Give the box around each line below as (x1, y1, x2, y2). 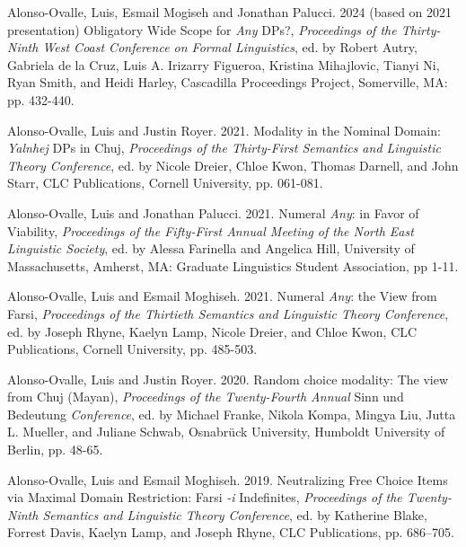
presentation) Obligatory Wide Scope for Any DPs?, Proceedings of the (7, 20, 397, 39)
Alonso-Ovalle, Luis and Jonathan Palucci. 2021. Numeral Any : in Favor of (7, 203, 419, 222)
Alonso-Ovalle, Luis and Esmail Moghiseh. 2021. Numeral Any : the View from (7, 287, 437, 305)
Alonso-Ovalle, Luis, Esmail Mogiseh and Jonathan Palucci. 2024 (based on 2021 (7, 3, 453, 21)
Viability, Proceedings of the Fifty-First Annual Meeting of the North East (7, 221, 414, 240)
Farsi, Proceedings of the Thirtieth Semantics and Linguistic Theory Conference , (7, 304, 449, 322)
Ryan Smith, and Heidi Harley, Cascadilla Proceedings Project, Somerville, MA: (7, 73, 448, 92)
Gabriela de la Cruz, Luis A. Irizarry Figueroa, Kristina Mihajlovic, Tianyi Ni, (7, 55, 440, 74)
